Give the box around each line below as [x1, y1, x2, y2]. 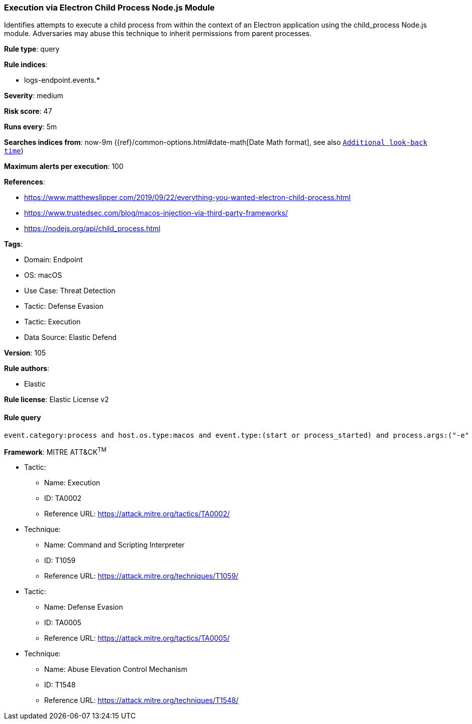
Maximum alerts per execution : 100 [4, 162, 124, 171]
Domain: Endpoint [24, 255, 83, 264]
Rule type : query [4, 45, 60, 54]
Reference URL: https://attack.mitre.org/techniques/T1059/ [44, 572, 239, 581]
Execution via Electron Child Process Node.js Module [4, 3, 215, 13]
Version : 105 [4, 348, 46, 357]
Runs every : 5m [4, 122, 57, 131]
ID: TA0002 [44, 494, 82, 503]
